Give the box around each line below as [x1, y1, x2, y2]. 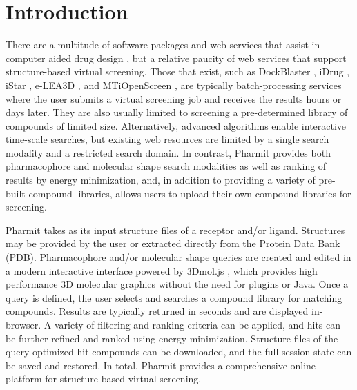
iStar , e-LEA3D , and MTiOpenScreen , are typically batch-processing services [6, 77, 342, 92]
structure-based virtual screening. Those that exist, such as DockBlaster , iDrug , [6, 64, 350, 79]
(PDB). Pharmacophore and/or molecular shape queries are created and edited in [6, 250, 351, 264]
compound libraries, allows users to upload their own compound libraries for [28, 186, 351, 200]
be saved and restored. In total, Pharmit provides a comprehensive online [6, 358, 316, 372]
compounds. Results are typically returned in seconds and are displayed [6, 304, 309, 318]
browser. [6, 318, 41, 331]
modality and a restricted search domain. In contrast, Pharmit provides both [6, 145, 331, 159]
